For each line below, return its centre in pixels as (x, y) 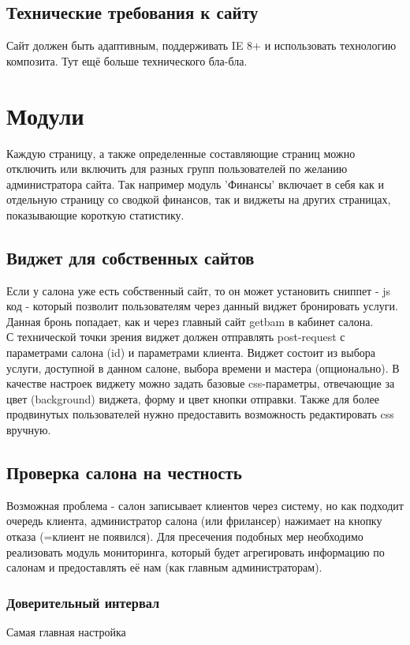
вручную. (29, 430)
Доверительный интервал (83, 602)
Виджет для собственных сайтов (130, 257)
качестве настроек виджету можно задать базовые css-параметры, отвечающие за (201, 383)
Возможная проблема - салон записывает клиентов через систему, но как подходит (205, 505)
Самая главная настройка (66, 632)
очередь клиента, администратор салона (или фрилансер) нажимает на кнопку (194, 521)
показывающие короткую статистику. (95, 214)
